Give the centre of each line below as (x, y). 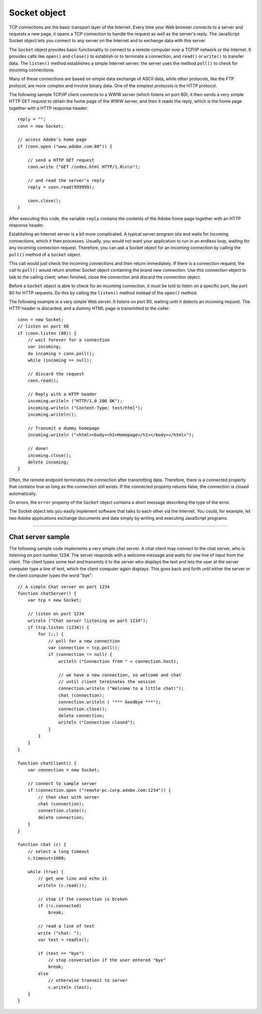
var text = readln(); (64, 940)
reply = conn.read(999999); (61, 187)
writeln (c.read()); (62, 885)
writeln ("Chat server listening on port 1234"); (88, 621)
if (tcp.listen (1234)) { (58, 627)
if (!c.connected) (60, 906)
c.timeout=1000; (47, 858)
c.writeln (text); (70, 987)
